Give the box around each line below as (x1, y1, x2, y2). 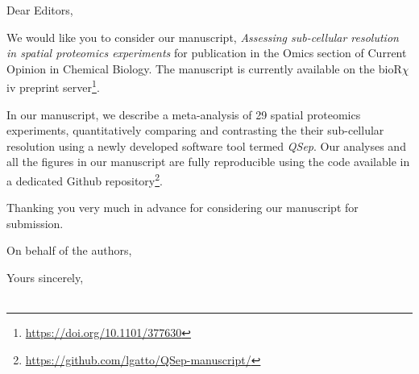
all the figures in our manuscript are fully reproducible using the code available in (6, 153, 410, 170)
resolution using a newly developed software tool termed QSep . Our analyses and (6, 137, 406, 154)
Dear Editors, (6, 2, 73, 18)
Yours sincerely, (6, 269, 84, 286)
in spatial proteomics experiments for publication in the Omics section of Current (6, 44, 407, 61)
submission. (6, 214, 64, 231)
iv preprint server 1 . (6, 77, 100, 96)
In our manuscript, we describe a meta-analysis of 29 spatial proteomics (6, 106, 361, 123)
